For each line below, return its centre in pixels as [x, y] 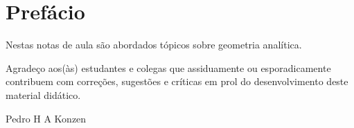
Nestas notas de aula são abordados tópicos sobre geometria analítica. [154, 45]
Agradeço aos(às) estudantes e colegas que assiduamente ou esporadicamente [168, 67]
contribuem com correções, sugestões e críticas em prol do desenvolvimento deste [177, 81]
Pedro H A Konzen [46, 118]
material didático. [43, 94]
